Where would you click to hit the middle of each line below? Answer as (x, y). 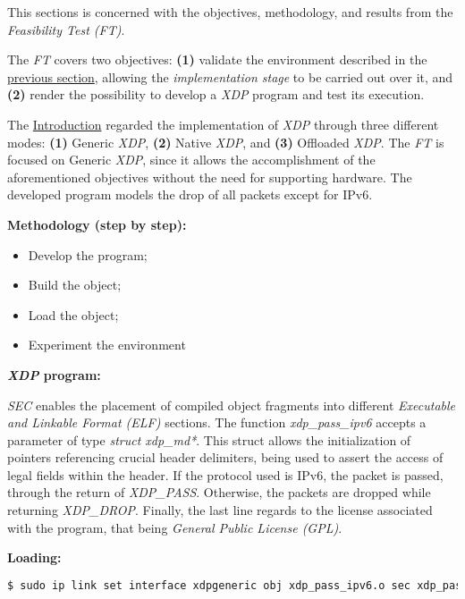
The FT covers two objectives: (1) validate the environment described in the (217, 59)
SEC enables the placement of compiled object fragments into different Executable (232, 405)
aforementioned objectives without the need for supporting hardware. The (210, 177)
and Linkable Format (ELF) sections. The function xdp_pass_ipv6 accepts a (217, 422)
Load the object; (73, 314)
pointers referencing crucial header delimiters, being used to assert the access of (225, 457)
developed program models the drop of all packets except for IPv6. (190, 194)
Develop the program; (88, 254)
